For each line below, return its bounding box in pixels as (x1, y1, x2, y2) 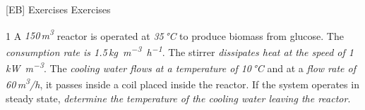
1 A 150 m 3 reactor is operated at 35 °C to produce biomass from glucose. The (6, 26, 344, 43)
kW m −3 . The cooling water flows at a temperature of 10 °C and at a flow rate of (6, 59, 356, 75)
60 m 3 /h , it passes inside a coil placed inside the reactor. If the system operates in (6, 75, 359, 91)
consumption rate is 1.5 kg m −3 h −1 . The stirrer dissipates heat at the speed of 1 (6, 42, 354, 59)
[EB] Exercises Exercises (6, 2, 111, 16)
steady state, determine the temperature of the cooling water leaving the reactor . (6, 90, 351, 105)
